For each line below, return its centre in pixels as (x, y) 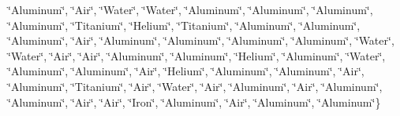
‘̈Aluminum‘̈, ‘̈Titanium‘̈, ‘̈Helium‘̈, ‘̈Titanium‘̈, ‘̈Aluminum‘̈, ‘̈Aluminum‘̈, (184, 25)
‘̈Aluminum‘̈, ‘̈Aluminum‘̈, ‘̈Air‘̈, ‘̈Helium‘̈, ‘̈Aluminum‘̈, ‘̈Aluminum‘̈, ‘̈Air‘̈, (186, 71)
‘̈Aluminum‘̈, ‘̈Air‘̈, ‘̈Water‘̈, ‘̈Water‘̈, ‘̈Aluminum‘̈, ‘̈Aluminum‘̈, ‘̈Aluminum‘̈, (191, 9)
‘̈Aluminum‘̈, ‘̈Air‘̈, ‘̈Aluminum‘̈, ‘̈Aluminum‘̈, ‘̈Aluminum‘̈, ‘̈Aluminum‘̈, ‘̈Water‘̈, (201, 40)
